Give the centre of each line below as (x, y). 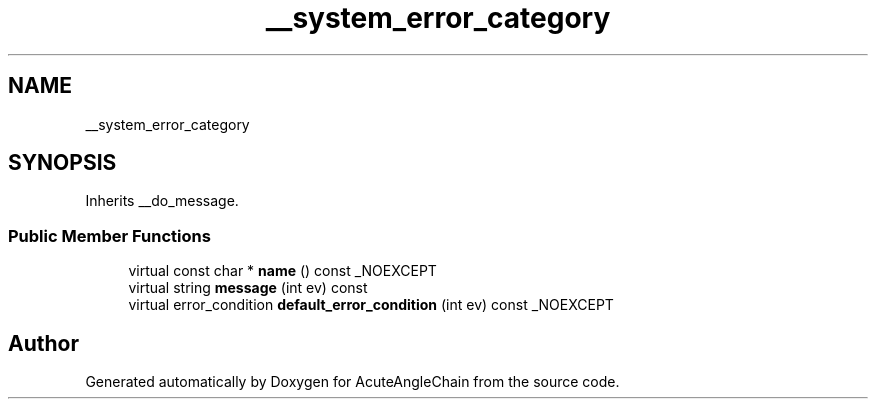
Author (43, 343)
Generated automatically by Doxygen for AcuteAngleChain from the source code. (352, 382)
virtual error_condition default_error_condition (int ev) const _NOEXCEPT (371, 305)
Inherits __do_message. (162, 201)
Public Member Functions (109, 235)
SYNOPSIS (62, 163)
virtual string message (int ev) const (248, 288)
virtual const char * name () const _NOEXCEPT (282, 271)
